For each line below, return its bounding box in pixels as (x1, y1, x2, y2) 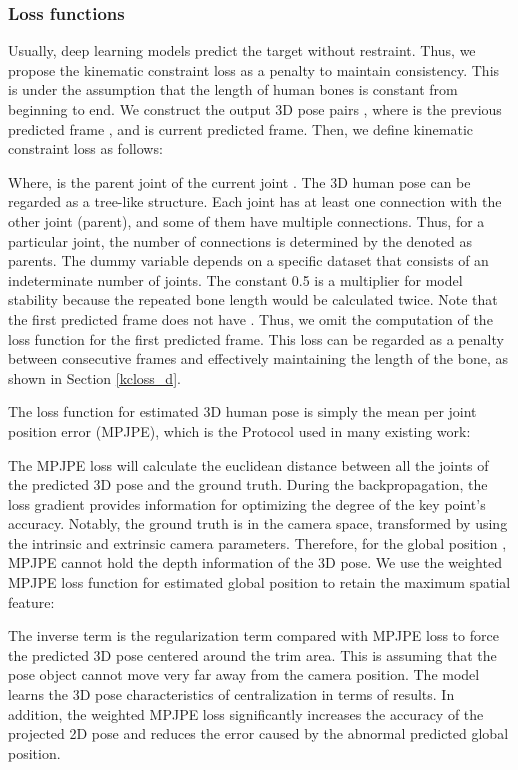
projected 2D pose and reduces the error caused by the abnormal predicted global (8, 723, 509, 744)
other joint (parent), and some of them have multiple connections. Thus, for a (8, 210, 485, 231)
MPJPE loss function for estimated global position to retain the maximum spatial (8, 572, 511, 593)
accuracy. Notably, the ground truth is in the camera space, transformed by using (8, 513, 508, 534)
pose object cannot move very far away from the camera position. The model (8, 664, 480, 685)
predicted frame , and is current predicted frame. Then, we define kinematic (8, 118, 474, 139)
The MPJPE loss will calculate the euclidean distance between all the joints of (8, 454, 489, 475)
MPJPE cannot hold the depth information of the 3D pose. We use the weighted (8, 552, 502, 573)
